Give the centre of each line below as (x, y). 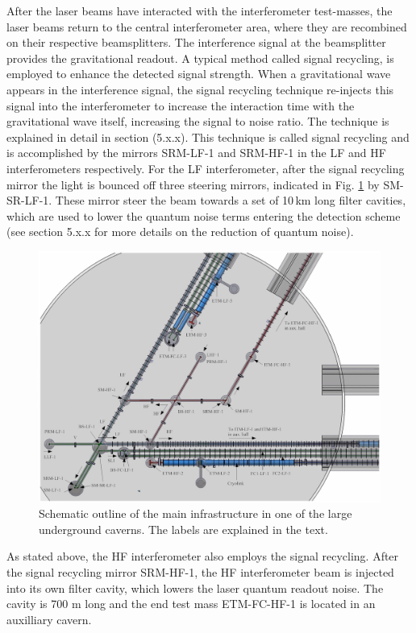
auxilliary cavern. (49, 619)
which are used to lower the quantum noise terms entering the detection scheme (204, 215)
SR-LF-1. (29, 200)
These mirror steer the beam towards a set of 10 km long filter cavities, (231, 200)
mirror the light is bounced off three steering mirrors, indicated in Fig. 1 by (193, 184)
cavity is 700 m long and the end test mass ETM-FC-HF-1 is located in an (191, 604)
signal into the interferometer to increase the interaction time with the (181, 105)
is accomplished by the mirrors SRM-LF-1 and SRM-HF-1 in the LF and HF (196, 153)
